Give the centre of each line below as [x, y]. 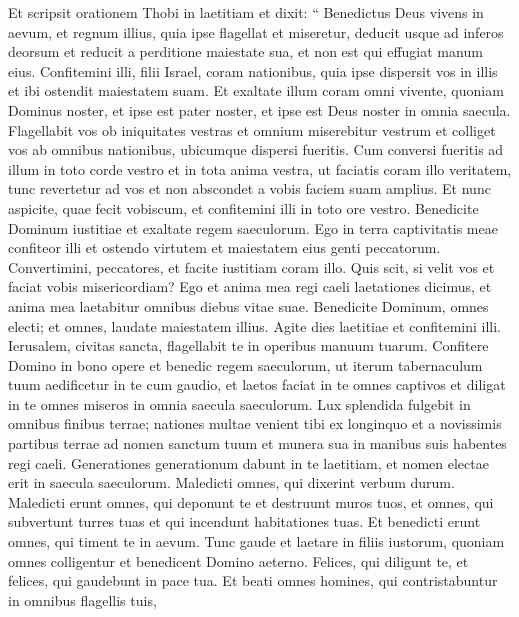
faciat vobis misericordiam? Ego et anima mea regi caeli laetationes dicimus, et [250, 286]
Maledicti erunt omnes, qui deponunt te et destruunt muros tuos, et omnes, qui [251, 501]
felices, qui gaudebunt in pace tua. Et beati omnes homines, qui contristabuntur [253, 580]
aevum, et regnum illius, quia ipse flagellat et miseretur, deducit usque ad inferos [256, 31]
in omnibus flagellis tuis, [82, 599]
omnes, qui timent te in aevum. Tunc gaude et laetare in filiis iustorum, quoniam [256, 541]
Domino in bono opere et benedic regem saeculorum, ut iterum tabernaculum [245, 364]
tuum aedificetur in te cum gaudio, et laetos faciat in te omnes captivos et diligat [257, 384]
